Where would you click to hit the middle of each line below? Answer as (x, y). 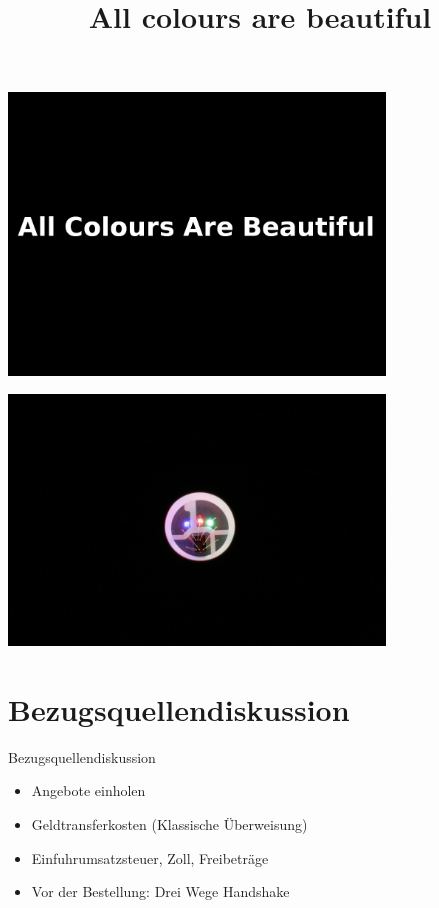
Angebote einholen (88, 790)
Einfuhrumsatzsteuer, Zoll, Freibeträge (150, 857)
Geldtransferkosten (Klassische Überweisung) (169, 824)
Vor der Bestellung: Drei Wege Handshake (160, 891)
